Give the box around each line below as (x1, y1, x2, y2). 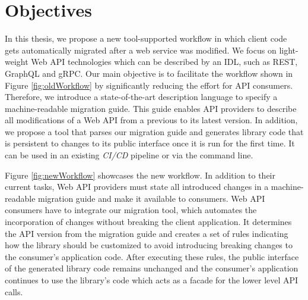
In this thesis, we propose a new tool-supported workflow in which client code (5, 32, 287, 45)
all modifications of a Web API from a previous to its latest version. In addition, (5, 114, 298, 126)
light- (279, 43, 299, 56)
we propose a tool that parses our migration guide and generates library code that (5, 125, 304, 137)
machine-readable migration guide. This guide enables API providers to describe (5, 102, 297, 114)
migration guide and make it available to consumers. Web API (38, 192, 265, 204)
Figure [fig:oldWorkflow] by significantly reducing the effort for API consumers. (5, 79, 293, 91)
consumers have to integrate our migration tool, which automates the (5, 204, 257, 216)
